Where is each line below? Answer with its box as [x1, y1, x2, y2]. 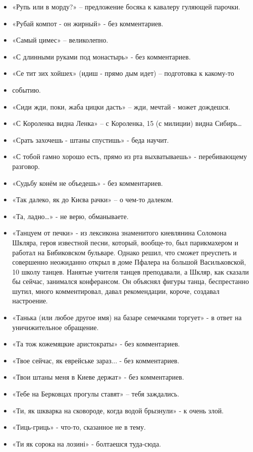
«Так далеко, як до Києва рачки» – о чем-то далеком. [12, 194, 173, 205]
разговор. [12, 161, 40, 171]
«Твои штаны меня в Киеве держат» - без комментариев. [12, 372, 184, 382]
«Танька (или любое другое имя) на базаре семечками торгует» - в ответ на [12, 312, 242, 323]
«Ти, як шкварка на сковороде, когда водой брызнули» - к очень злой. [12, 405, 224, 415]
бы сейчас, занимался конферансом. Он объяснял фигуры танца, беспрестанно [12, 276, 249, 286]
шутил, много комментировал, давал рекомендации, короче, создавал [12, 285, 220, 296]
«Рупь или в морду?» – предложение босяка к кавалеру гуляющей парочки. [12, 1, 241, 11]
